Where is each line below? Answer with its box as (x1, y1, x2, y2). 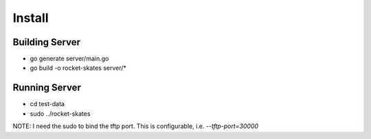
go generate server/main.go (30, 55, 109, 63)
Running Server (12, 82, 82, 94)
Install (12, 10, 49, 25)
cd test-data (30, 100, 65, 108)
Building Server (12, 36, 81, 48)
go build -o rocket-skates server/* (30, 64, 127, 72)
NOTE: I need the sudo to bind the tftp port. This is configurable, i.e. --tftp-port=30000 (12, 122, 259, 130)
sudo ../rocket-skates (30, 110, 91, 118)
